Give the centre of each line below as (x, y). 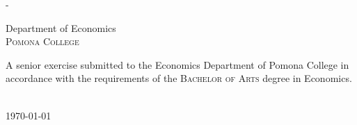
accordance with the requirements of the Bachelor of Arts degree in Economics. (179, 78)
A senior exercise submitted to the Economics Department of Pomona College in (177, 64)
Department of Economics (61, 27)
